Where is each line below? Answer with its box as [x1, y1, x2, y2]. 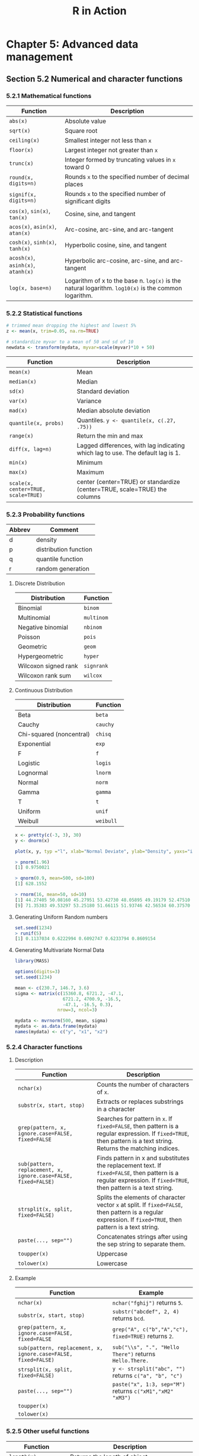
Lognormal [17, 768, 49, 777]
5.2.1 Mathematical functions [6, 91, 92, 100]
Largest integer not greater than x [65, 145, 158, 154]
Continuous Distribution [14, 686, 73, 694]
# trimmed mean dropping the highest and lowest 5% [6, 322, 136, 329]
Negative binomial [17, 623, 68, 631]
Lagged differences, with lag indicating [76, 441, 185, 450]
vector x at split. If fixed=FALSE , [97, 1201, 183, 1209]
